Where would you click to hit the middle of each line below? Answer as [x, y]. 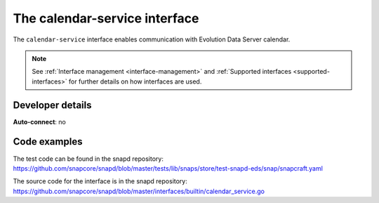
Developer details [52, 105]
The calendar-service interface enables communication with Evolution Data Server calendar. [152, 39]
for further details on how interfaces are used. [135, 81]
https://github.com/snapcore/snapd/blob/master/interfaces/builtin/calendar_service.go [139, 191]
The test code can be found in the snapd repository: [88, 159]
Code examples [48, 142]
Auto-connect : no [39, 122]
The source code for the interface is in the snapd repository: [100, 181]
